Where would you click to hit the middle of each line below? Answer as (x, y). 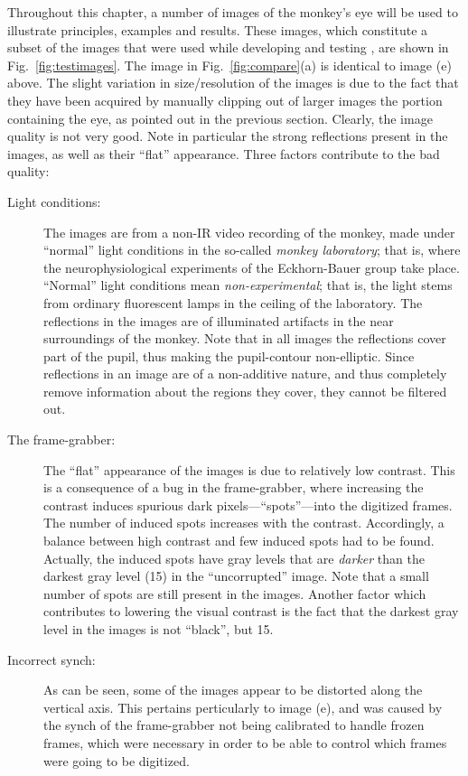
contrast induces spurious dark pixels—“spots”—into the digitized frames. (248, 505)
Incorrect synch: (51, 659)
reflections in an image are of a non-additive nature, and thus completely (245, 374)
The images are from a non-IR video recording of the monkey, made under (249, 232)
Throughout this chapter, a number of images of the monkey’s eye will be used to (233, 12)
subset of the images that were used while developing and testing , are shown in (228, 47)
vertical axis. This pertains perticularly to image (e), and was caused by (243, 707)
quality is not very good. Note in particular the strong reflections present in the (228, 136)
